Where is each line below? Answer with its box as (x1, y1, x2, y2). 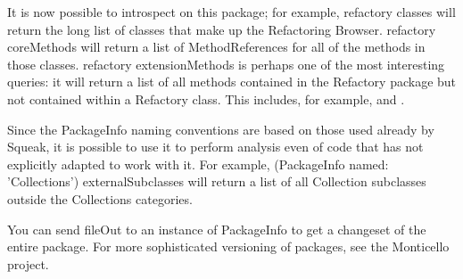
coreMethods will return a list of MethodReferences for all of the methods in (7, 37, 426, 56)
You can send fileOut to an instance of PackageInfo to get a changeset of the (7, 219, 426, 238)
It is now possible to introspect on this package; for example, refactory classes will (7, 3, 456, 21)
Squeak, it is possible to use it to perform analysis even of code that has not (7, 137, 424, 156)
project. (7, 254, 49, 273)
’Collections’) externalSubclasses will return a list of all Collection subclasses (7, 172, 426, 191)
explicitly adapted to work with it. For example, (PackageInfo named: (7, 154, 389, 173)
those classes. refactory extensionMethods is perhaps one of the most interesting (7, 54, 445, 73)
